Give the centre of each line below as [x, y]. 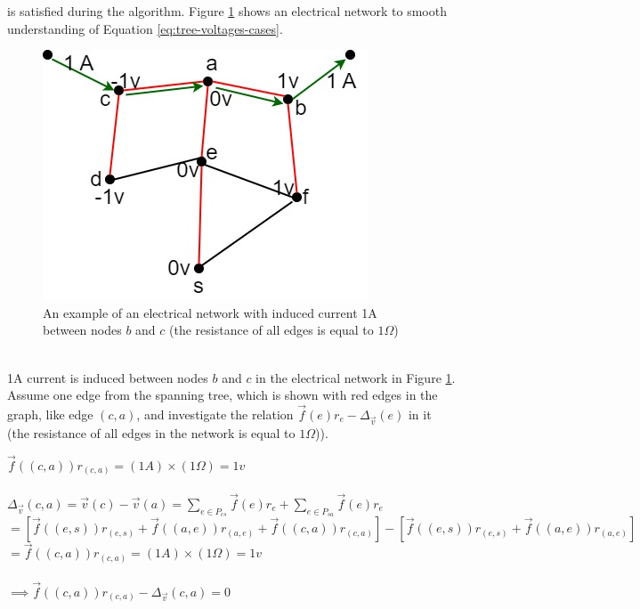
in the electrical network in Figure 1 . [356, 377]
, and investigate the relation [215, 414]
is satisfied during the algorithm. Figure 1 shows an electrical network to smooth [227, 11]
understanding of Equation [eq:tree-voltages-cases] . [145, 28]
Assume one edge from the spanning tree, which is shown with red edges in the [223, 395]
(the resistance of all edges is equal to [271, 330]
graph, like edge [50, 414]
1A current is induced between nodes [108, 377]
